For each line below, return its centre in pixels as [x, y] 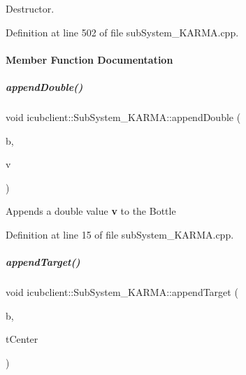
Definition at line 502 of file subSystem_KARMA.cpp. [122, 32]
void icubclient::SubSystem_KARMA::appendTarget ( [122, 292]
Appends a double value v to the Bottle [91, 211]
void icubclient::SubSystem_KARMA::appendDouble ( [123, 116]
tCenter [22, 339]
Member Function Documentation [89, 59]
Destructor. [30, 8]
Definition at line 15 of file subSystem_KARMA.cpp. [120, 234]
